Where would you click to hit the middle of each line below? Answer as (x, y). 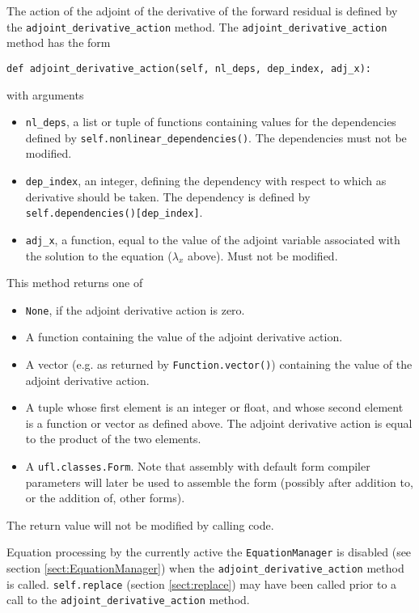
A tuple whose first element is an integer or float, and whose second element (214, 407)
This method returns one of (75, 283)
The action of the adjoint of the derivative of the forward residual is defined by (202, 11)
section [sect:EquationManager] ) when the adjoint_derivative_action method (205, 568)
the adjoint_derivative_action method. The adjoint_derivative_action (197, 26)
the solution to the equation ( (99, 255)
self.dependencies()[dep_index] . (114, 212)
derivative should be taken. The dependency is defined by (168, 196)
